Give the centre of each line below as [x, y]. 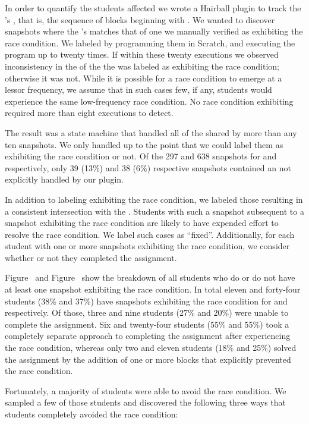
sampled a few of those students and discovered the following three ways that [146, 402]
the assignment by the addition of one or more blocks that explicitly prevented [148, 359]
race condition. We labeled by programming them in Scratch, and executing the [150, 43]
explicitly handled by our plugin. [64, 179]
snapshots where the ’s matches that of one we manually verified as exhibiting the [154, 31]
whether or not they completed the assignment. [91, 257]
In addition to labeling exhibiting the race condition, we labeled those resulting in [154, 199]
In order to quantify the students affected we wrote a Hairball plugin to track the [153, 8]
